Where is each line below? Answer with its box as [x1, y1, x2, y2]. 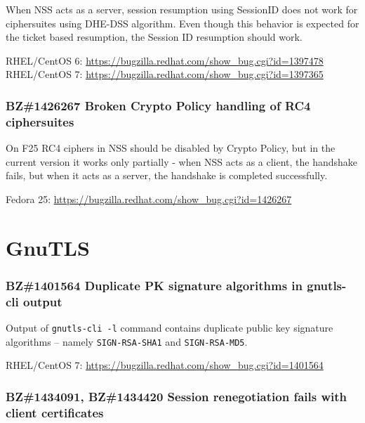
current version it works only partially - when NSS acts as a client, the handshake [6, 154, 358, 169]
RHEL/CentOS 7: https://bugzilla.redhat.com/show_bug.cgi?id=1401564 [6, 358, 324, 372]
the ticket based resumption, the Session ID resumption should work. [6, 30, 303, 44]
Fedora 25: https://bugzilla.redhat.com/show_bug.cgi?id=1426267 [6, 191, 292, 206]
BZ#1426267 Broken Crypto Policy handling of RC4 [6, 96, 311, 114]
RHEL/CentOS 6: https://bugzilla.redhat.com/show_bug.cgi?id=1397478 [6, 53, 324, 67]
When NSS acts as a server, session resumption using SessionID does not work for [6, 2, 358, 16]
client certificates [6, 403, 104, 421]
